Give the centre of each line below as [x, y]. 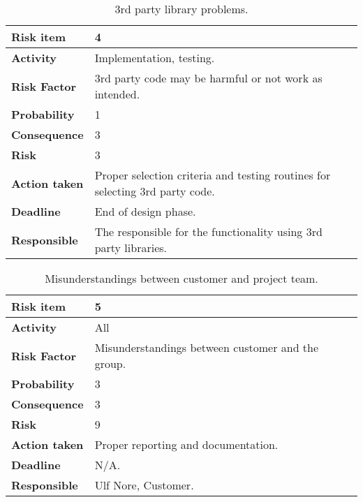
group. [110, 363]
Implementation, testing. [155, 58]
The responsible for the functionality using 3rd [208, 231]
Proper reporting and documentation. [186, 444]
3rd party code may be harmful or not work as [208, 78]
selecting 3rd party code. [155, 191]
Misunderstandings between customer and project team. [181, 278]
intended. [117, 94]
